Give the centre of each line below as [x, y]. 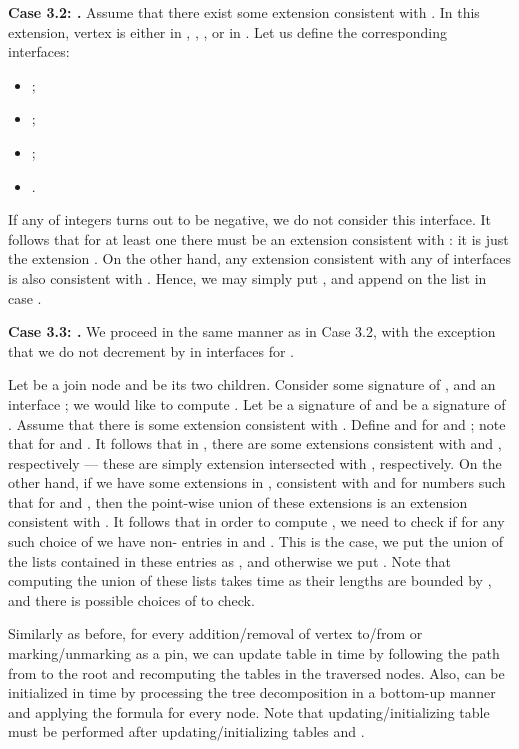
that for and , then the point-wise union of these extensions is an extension [238, 501]
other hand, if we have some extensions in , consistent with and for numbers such [257, 482]
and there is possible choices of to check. [131, 599]
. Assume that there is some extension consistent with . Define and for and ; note [257, 423]
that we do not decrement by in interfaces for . [151, 350]
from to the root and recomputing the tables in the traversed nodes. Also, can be [256, 672]
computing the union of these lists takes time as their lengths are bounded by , [250, 580]
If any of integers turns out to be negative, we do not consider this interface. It [250, 219]
